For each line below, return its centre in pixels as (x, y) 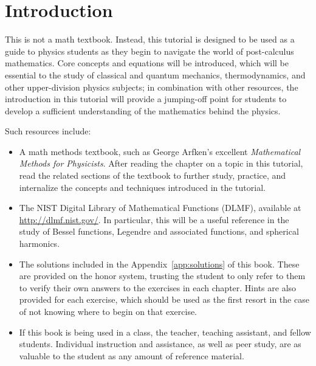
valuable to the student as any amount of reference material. (132, 355)
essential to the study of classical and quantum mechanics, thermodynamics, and (155, 74)
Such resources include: (48, 131)
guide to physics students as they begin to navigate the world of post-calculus (149, 51)
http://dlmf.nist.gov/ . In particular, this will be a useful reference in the (154, 219)
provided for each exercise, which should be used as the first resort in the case (164, 299)
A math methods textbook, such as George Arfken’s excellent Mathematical (160, 151)
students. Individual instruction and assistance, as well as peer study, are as (160, 344)
